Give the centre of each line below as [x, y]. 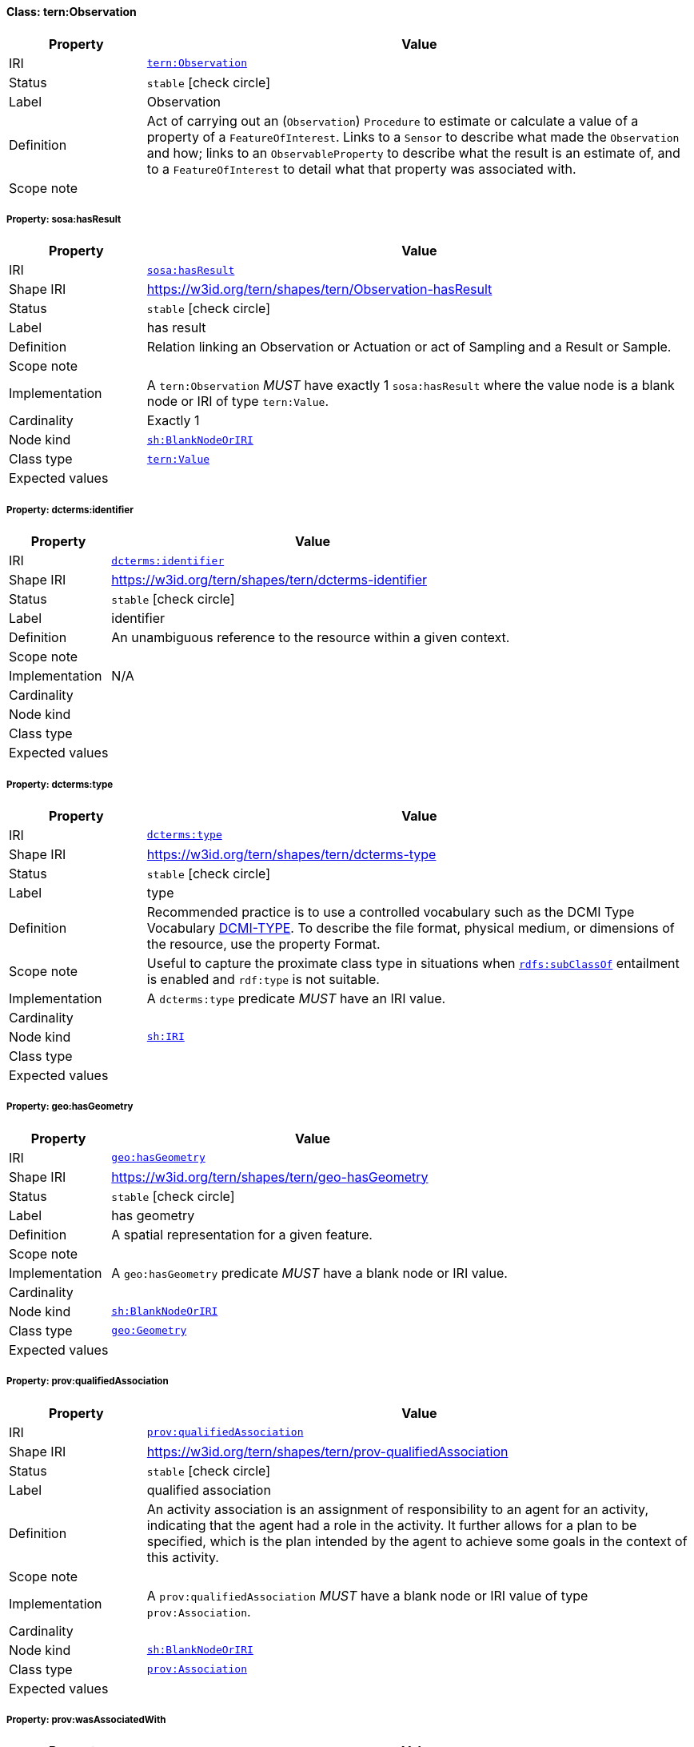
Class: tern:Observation [72, 12]
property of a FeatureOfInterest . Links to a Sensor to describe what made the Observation [413, 137]
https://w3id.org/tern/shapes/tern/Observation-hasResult [319, 289]
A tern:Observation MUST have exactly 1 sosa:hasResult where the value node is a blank [411, 386]
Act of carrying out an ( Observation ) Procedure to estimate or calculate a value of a [393, 120]
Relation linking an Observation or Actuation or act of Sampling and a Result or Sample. [409, 347]
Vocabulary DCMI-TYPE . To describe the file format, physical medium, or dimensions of [411, 928]
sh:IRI [166, 1037]
